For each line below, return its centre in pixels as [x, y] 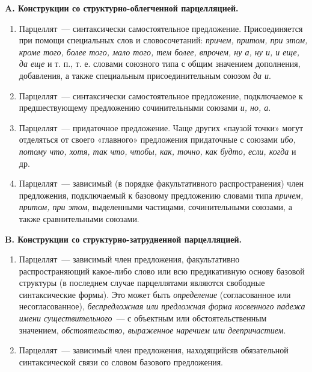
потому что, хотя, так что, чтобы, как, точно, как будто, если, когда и [158, 151]
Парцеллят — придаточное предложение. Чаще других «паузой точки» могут [161, 127]
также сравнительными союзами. [79, 218]
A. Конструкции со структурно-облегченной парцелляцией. [122, 8]
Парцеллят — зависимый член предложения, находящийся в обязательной [154, 350]
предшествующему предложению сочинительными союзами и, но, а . [145, 107]
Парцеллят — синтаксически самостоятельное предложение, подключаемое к [161, 95]
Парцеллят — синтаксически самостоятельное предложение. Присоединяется [161, 28]
